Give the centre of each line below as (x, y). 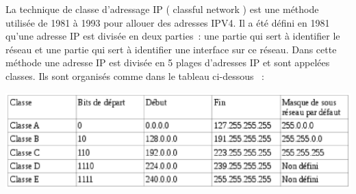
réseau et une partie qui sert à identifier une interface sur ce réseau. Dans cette (171, 49)
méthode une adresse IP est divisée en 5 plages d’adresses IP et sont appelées (168, 63)
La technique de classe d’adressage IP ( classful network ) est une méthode (162, 9)
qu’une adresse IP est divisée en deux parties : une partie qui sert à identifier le (173, 36)
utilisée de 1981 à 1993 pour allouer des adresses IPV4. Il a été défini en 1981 (168, 22)
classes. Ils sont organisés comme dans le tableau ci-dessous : (135, 75)
